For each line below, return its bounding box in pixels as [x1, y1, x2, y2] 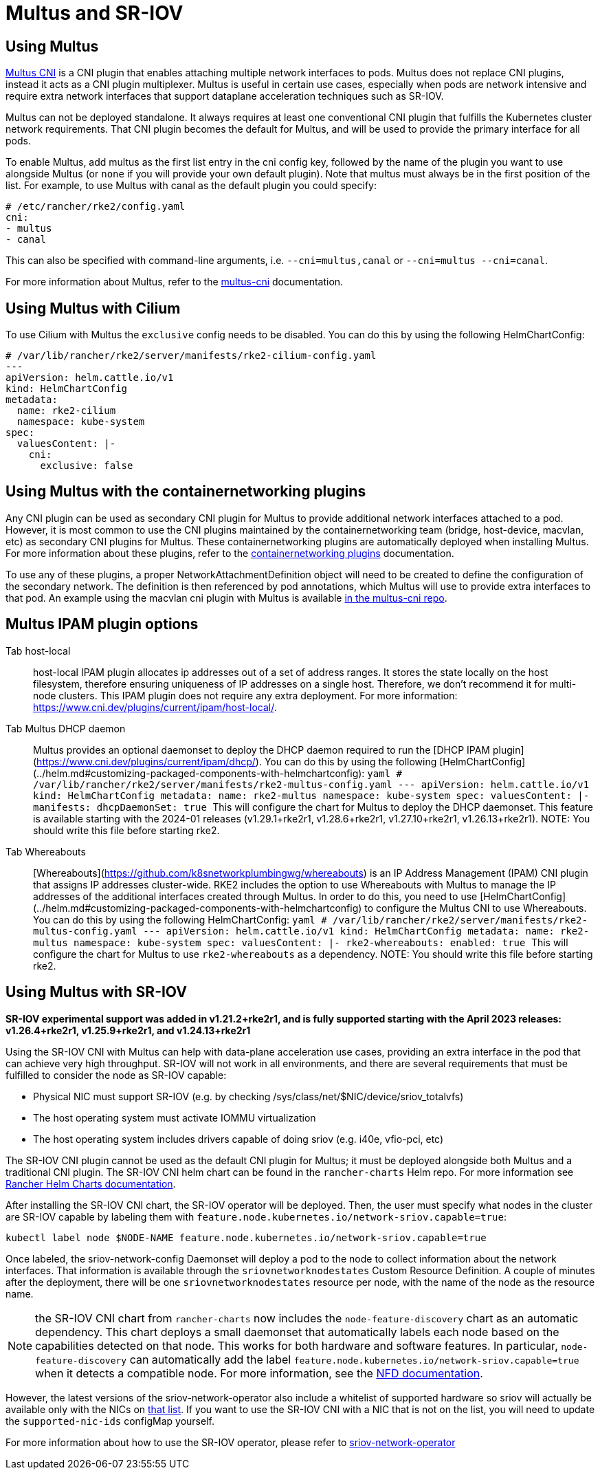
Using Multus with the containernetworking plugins [5, 483, 366, 501]
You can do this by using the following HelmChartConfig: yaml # [33, 913, 327, 926]
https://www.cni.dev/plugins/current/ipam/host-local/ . [33, 701, 277, 713]
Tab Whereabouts [5, 845, 86, 857]
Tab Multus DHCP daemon [5, 722, 126, 734]
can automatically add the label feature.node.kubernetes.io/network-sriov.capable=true [129, 1352, 579, 1366]
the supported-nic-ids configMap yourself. [5, 1414, 214, 1427]
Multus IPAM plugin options [5, 615, 199, 633]
